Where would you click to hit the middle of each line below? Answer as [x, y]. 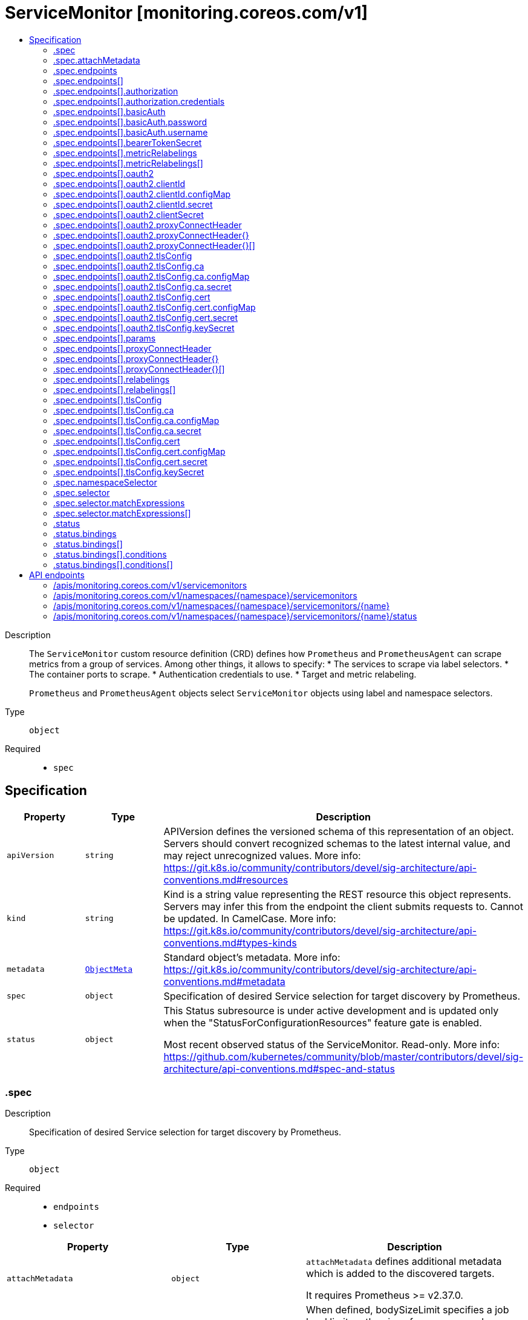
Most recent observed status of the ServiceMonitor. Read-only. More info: [332, 1044]
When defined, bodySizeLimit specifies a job [408, 1310]
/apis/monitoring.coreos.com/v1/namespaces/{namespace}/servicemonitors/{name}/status [235, 616]
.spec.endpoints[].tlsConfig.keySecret [129, 472]
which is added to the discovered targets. [400, 1274]
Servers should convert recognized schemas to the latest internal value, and [337, 843]
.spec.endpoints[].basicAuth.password [130, 122]
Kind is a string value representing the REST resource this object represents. [337, 894]
